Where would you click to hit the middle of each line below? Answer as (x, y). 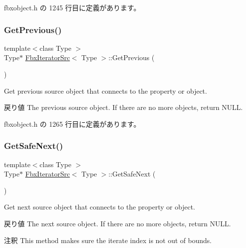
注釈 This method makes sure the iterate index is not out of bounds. (108, 240)
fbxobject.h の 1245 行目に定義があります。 (72, 7)
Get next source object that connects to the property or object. (100, 207)
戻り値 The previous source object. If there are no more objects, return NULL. (123, 107)
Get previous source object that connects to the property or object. (105, 90)
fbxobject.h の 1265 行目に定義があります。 (72, 124)
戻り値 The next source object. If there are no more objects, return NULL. (118, 223)
